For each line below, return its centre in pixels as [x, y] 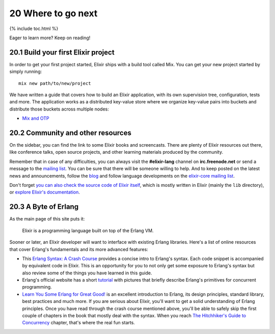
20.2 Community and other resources [71, 133]
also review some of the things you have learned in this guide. [87, 273]
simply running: [26, 72]
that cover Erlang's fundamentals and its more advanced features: [79, 249]
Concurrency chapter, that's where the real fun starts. [78, 323]
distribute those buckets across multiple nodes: [59, 109]
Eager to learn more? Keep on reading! [50, 38]
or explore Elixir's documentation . [45, 192]
